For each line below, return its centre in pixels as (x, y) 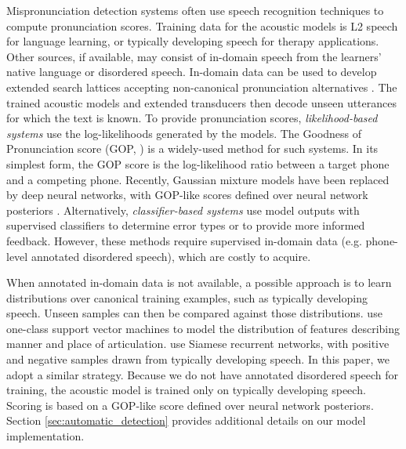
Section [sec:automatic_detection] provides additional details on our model (186, 420)
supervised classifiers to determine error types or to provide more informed (186, 225)
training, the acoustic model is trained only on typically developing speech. (186, 390)
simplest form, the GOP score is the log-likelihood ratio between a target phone (198, 163)
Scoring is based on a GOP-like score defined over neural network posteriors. (190, 405)
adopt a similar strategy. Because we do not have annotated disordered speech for (203, 374)
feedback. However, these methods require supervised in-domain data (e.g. (184, 240)
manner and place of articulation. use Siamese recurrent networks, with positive (198, 344)
